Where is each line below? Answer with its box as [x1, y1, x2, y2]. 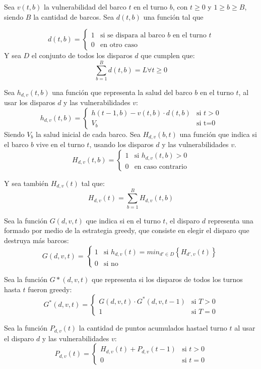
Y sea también [4, 178, 48, 188]
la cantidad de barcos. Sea [33, 11, 114, 22]
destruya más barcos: [4, 235, 69, 245]
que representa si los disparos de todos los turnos [92, 273, 243, 284]
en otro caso [100, 41, 138, 49]
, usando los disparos [89, 139, 154, 150]
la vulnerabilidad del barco [43, 2, 126, 12]
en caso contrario [134, 163, 187, 170]
